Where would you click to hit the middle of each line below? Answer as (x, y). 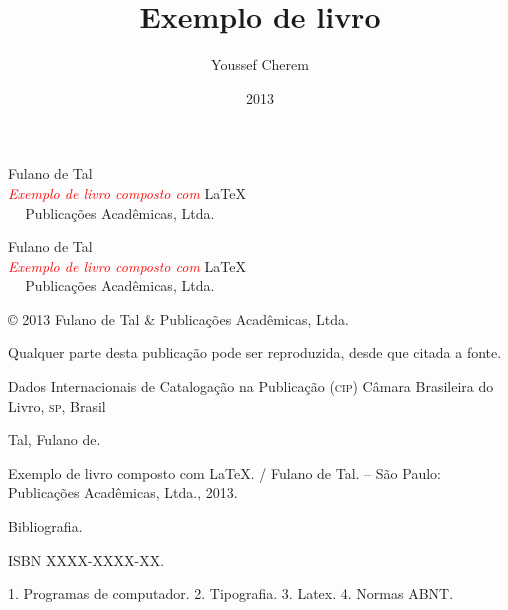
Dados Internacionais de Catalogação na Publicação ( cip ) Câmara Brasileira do (251, 386)
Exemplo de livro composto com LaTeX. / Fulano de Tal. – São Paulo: (224, 472)
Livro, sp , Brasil (57, 405)
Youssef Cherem (260, 64)
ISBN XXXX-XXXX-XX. (86, 559)
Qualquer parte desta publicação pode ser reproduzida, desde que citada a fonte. (255, 352)
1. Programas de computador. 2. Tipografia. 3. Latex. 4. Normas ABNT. (231, 593)
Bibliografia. (45, 526)
